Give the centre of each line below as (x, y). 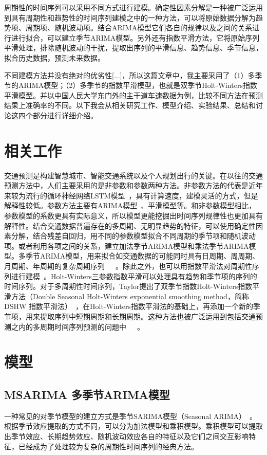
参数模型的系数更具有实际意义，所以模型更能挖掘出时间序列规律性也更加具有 (133, 216)
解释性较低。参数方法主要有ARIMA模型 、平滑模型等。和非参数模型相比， (130, 205)
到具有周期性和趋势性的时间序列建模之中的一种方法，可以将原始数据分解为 (130, 17)
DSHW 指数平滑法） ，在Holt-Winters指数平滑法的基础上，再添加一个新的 (129, 306)
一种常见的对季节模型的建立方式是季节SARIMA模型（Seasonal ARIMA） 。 (131, 416)
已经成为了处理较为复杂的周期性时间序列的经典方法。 (108, 446)
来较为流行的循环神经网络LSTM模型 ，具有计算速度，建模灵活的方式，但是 (131, 195)
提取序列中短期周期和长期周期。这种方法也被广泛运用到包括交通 (148, 316)
